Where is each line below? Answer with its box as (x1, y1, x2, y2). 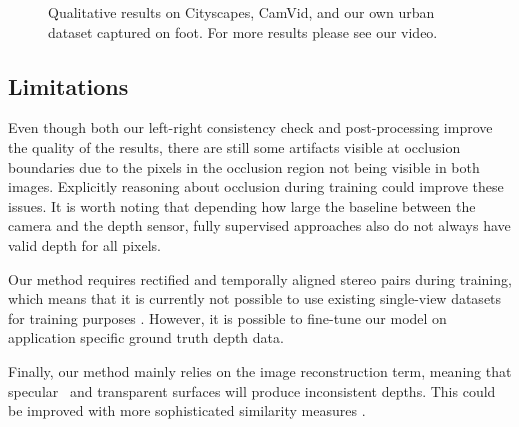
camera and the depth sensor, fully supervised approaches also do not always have (8, 215, 511, 236)
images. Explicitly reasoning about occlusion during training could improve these (8, 176, 504, 197)
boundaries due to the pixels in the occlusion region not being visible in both (8, 156, 480, 177)
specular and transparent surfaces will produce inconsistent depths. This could (8, 380, 496, 401)
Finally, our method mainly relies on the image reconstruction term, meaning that (8, 360, 512, 381)
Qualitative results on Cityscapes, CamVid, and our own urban (48, 2, 435, 22)
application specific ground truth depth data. (8, 327, 284, 348)
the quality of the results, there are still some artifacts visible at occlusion (8, 136, 461, 157)
